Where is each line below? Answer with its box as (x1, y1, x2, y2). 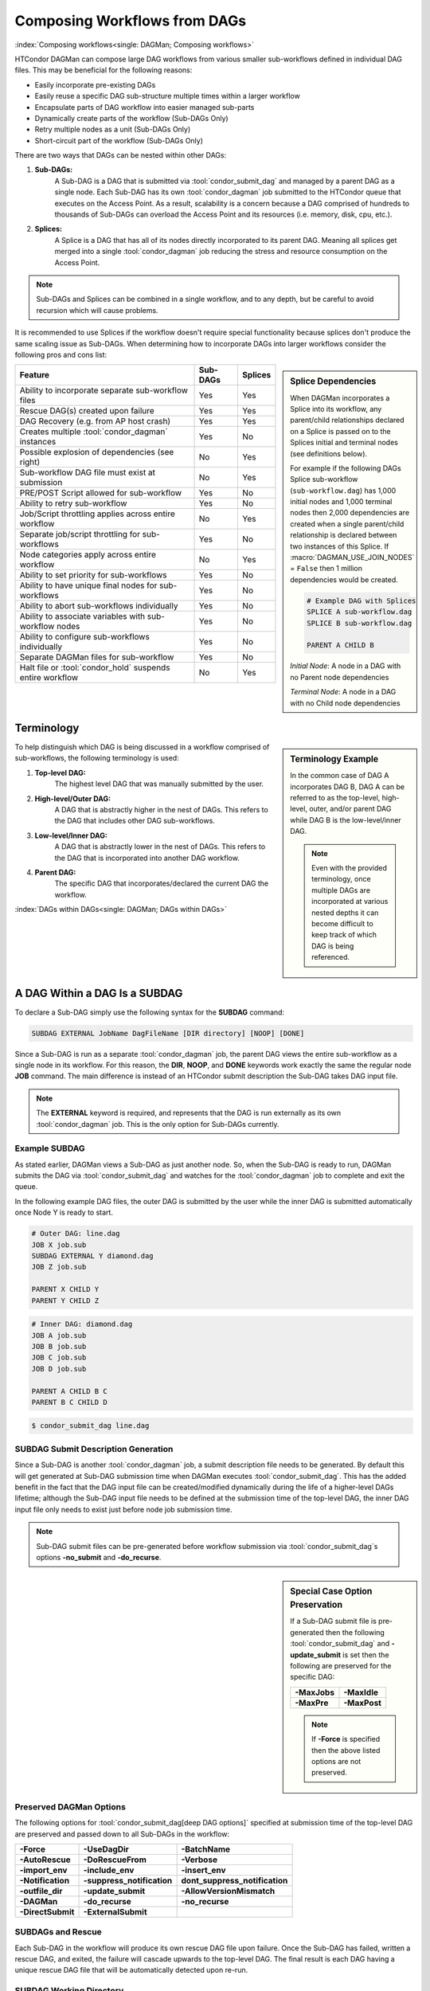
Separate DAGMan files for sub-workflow (19, 651, 174, 663)
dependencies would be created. (290, 574, 398, 585)
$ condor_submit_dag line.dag (31, 1422, 150, 1430)
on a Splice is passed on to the (290, 426, 391, 436)
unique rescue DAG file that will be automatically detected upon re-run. (14, 1966, 248, 1975)
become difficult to (311, 918, 373, 928)
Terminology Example (290, 753, 379, 765)
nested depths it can (311, 908, 379, 917)
